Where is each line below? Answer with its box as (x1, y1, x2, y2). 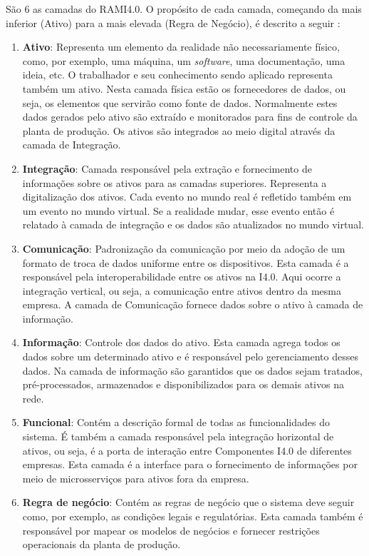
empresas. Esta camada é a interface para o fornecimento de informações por (22, 457, 358, 472)
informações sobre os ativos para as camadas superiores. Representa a (22, 175, 327, 190)
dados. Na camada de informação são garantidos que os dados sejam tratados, (22, 363, 363, 378)
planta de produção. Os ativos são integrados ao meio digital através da (22, 123, 336, 138)
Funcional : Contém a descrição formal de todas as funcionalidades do (22, 415, 330, 430)
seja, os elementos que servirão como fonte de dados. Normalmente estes (22, 95, 338, 110)
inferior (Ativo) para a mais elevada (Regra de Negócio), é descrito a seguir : (6, 15, 341, 30)
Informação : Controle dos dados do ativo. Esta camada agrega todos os (22, 335, 341, 350)
